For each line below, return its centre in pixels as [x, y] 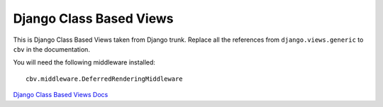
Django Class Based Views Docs [61, 95]
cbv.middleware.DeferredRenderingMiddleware [105, 79]
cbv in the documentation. [51, 49]
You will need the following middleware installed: [84, 62]
